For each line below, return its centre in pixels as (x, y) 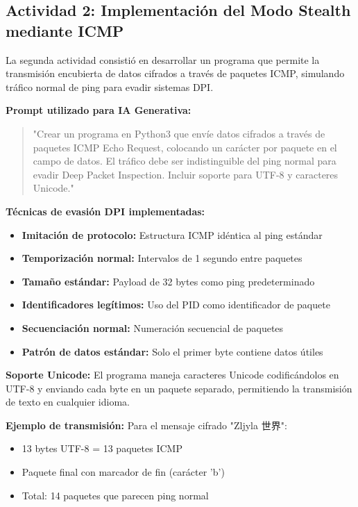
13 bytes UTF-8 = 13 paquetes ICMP (102, 448)
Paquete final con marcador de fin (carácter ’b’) (123, 472)
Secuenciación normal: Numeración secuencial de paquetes (153, 327)
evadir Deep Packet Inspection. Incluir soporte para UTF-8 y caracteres (186, 174)
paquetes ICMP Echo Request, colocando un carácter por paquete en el (185, 147)
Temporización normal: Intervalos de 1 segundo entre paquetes (162, 258)
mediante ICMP (65, 30)
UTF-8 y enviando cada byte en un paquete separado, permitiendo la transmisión (179, 388)
